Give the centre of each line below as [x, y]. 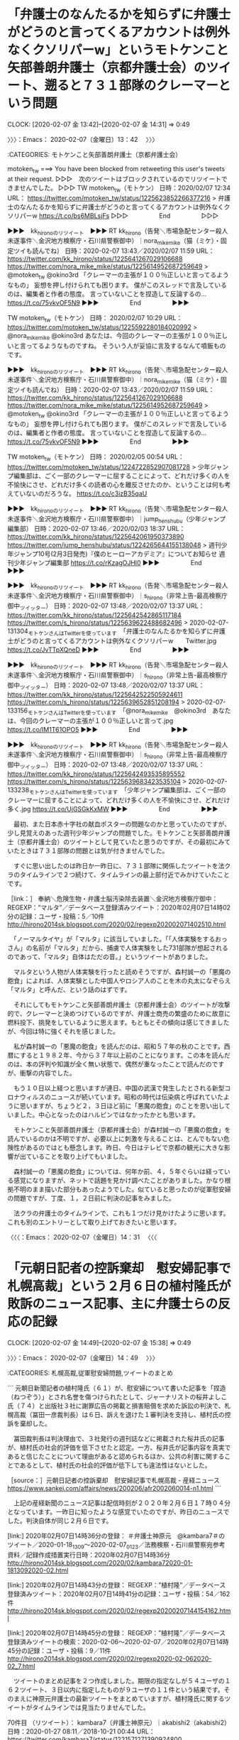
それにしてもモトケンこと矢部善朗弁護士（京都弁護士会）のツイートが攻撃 [122, 1005]
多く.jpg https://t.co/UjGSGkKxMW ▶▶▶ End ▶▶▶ [113, 809]
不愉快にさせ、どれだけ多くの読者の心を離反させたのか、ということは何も [116, 484]
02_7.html [21, 1666]
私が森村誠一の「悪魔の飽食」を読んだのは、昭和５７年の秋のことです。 [119, 1046]
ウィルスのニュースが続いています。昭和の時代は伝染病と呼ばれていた [122, 1097]
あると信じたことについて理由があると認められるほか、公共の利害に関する [116, 1456]
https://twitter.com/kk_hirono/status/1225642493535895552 [96, 774]
